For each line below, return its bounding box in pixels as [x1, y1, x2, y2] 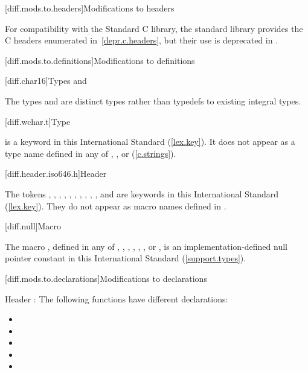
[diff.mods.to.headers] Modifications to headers [5, 2, 175, 14]
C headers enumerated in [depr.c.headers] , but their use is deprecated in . [5, 34, 278, 46]
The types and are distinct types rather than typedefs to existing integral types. [5, 94, 301, 107]
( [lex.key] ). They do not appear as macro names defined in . [5, 199, 226, 212]
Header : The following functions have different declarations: [5, 292, 228, 305]
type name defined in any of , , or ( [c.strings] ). [5, 147, 176, 159]
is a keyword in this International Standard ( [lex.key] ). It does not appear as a [5, 135, 295, 148]
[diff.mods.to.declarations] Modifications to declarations [5, 272, 207, 284]
